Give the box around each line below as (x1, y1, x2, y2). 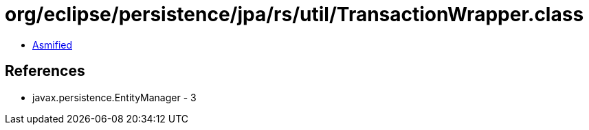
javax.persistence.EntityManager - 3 (32, 91, 197, 103)
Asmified (32, 38, 73, 51)
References (5, 62, 85, 80)
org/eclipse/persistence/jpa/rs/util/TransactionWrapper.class (5, 3, 584, 26)
